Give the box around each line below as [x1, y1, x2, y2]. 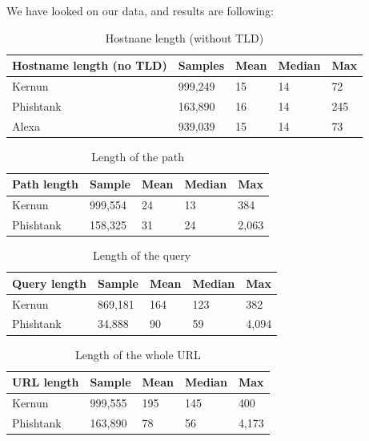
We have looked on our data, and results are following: [6, 2, 274, 18]
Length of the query [93, 247, 191, 264]
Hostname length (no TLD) [12, 57, 167, 74]
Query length [12, 274, 86, 291]
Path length [12, 176, 78, 192]
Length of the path [91, 148, 184, 164]
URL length [12, 374, 79, 390]
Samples [178, 57, 225, 74]
